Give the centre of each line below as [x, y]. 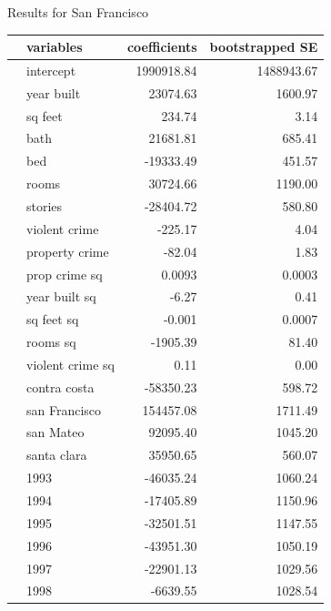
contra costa [60, 387]
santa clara [57, 455]
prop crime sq [65, 274]
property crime [68, 251]
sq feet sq [53, 319]
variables [55, 47]
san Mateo [55, 432]
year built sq [61, 296]
